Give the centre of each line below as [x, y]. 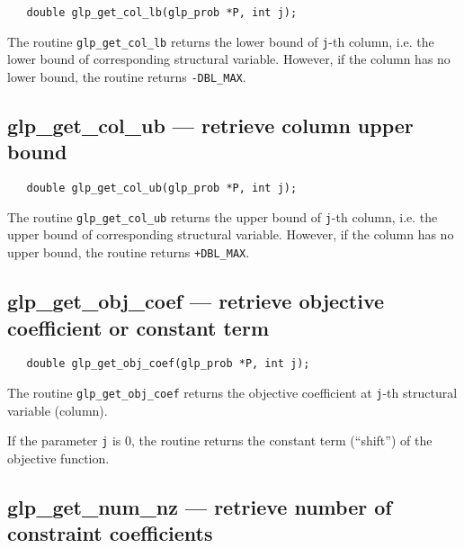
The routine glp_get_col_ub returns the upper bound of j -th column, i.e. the [223, 216]
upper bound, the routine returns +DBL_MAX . [129, 252]
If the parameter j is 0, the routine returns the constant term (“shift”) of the [220, 440]
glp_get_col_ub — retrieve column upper [210, 125]
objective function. [58, 458]
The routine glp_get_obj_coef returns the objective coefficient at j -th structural [232, 392]
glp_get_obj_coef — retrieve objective [196, 301]
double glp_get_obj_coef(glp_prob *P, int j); [168, 364]
